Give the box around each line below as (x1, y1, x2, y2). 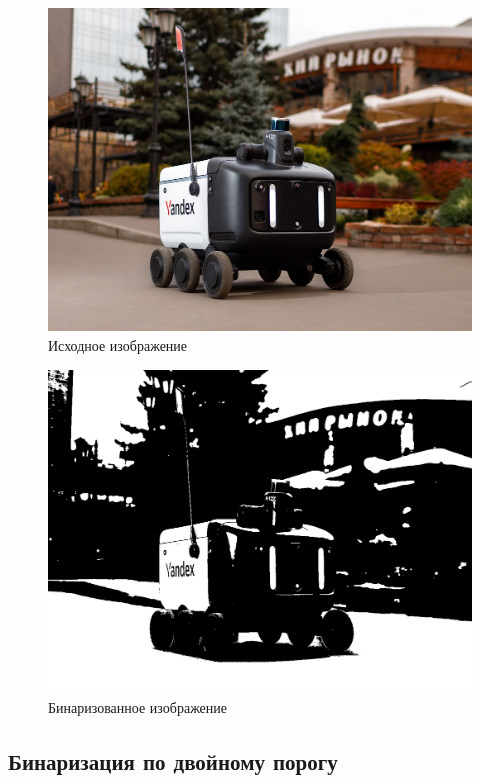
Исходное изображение (48, 334, 188, 355)
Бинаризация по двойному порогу (8, 745, 338, 776)
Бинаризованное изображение (48, 696, 228, 717)
